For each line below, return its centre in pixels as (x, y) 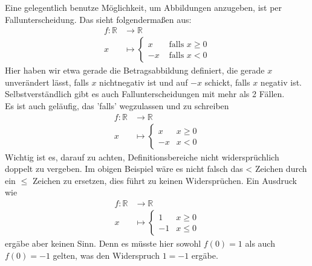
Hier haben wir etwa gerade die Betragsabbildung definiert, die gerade (135, 70)
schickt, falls (227, 82)
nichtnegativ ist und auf (144, 82)
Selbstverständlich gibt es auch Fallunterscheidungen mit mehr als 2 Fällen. (145, 94)
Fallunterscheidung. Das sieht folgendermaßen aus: (98, 19)
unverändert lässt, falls (47, 82)
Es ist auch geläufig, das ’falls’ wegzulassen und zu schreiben (117, 106)
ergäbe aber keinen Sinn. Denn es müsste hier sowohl (103, 243)
